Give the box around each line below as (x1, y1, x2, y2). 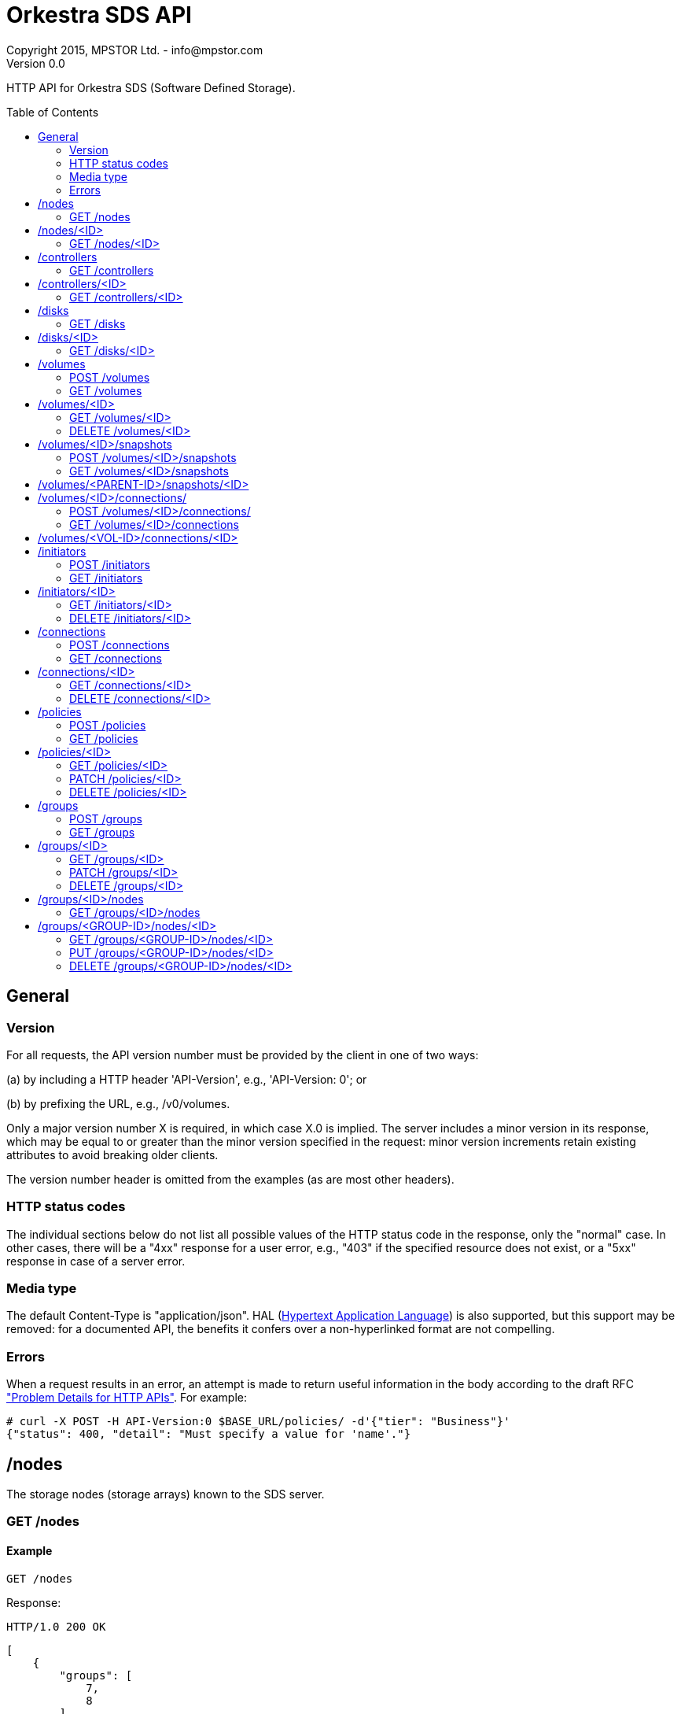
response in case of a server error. (6, 1254, 186, 1268)
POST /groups (69, 811, 142, 826)
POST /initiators (69, 557, 150, 571)
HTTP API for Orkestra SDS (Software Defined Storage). (6, 80, 296, 94)
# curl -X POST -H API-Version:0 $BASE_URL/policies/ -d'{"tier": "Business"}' (6, 1415, 510, 1428)
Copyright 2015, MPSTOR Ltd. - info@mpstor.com (6, 42, 263, 57)
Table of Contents (6, 105, 99, 119)
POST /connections (69, 637, 170, 652)
